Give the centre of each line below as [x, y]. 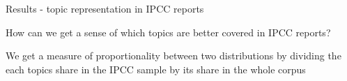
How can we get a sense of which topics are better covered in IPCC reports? [168, 32]
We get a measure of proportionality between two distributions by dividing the [173, 56]
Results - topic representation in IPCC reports [105, 8]
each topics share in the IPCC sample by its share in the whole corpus [156, 69]
